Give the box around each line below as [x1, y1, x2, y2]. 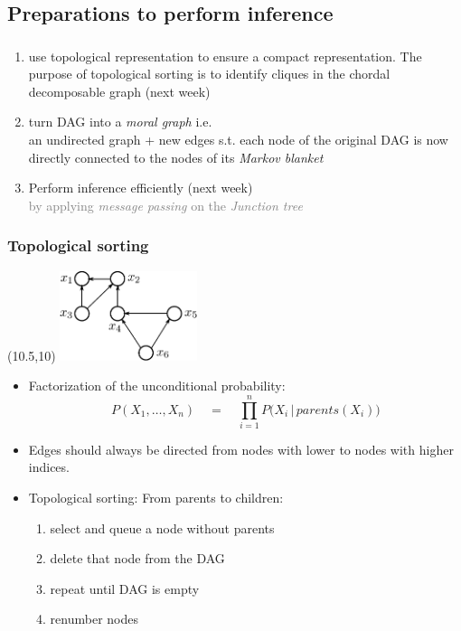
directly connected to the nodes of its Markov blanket [28, 147, 324, 166]
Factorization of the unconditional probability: [28, 376, 286, 395]
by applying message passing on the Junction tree [28, 195, 303, 214]
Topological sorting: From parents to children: [28, 488, 284, 507]
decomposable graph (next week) [28, 81, 211, 100]
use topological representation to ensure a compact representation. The [28, 46, 422, 65]
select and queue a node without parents [50, 518, 275, 537]
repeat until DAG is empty [50, 579, 200, 598]
